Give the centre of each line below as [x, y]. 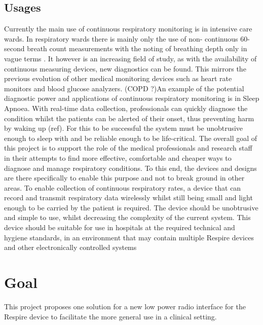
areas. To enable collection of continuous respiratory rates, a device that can [123, 187]
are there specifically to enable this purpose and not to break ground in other [124, 178]
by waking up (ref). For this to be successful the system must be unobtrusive [124, 128]
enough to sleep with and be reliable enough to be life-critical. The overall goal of [131, 138]
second [14, 48]
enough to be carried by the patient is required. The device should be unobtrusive [131, 207]
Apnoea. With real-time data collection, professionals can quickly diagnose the [126, 108]
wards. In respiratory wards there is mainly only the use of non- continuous [121, 38]
